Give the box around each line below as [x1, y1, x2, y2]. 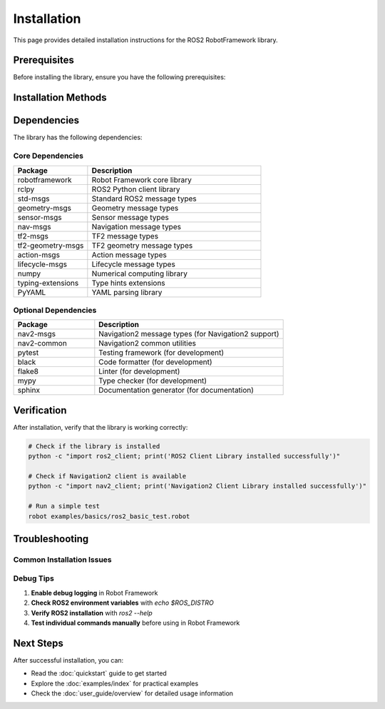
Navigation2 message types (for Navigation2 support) [98, 329, 279, 339]
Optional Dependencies [13, 305, 97, 315]
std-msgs [17, 193, 50, 203]
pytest [17, 348, 39, 358]
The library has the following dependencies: [13, 133, 143, 142]
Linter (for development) [98, 366, 180, 376]
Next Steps [13, 637, 63, 649]
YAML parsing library [91, 287, 163, 297]
